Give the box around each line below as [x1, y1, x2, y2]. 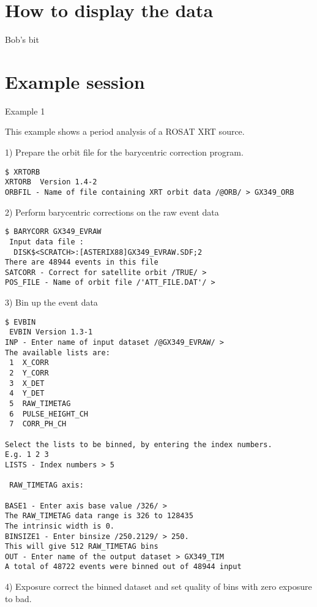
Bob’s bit [5, 33, 39, 46]
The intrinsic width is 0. [5, 521, 114, 530]
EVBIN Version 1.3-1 [9, 328, 93, 337]
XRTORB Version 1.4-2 [5, 178, 97, 187]
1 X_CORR [9, 358, 49, 368]
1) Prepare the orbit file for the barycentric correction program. [5, 146, 244, 159]
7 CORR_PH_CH [9, 420, 67, 429]
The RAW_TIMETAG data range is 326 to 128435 [5, 511, 193, 521]
